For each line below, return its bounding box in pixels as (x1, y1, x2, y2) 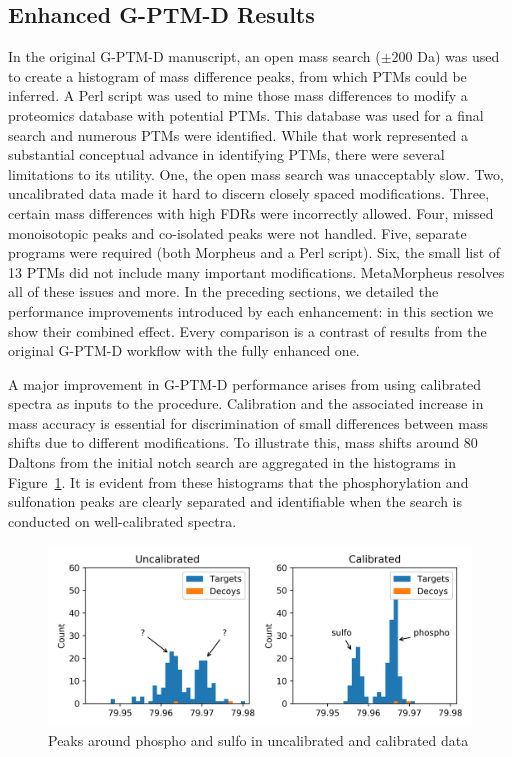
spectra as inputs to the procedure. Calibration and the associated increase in (8, 393, 484, 414)
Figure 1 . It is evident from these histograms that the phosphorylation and (8, 471, 469, 492)
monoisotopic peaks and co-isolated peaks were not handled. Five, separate (8, 222, 467, 243)
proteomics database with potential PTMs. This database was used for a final (8, 104, 484, 125)
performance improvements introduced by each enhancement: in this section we (8, 300, 494, 321)
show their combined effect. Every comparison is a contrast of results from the (8, 320, 487, 341)
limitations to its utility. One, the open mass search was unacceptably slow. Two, (8, 163, 504, 184)
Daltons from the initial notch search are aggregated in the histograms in (8, 452, 456, 473)
